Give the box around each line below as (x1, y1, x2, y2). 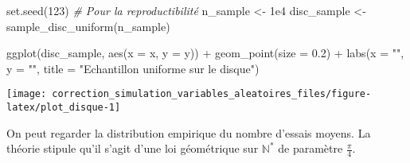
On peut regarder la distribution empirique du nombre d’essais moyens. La (6, 124, 371, 141)
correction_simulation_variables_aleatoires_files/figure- (52, 88, 372, 100)
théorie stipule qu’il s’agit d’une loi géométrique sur (6, 140, 259, 157)
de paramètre (278, 140, 343, 157)
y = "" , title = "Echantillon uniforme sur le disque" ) (6, 60, 260, 76)
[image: (6, 88, 47, 100)
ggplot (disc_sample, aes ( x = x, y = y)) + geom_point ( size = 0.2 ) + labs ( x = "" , (6, 45, 404, 61)
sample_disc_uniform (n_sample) (6, 17, 170, 34)
